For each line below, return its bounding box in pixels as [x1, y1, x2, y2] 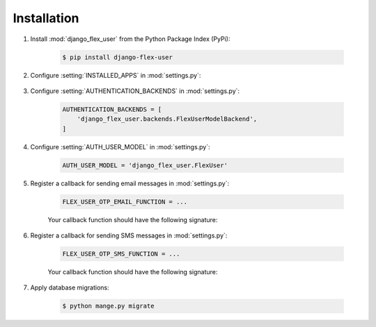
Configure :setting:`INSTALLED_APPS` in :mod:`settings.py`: [30, 71, 201, 79]
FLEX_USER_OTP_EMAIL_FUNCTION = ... [62, 198, 188, 206]
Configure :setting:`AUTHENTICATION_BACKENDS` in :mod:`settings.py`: [30, 87, 240, 95]
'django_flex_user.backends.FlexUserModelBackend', [77, 115, 258, 123]
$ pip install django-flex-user [62, 53, 173, 61]
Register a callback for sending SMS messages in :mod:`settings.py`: [30, 231, 228, 240]
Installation [13, 10, 79, 26]
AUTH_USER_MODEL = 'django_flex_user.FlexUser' [62, 161, 228, 169]
